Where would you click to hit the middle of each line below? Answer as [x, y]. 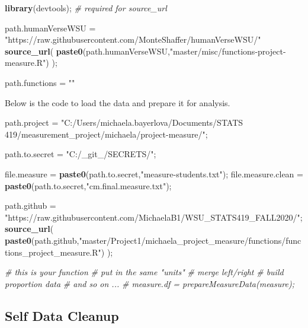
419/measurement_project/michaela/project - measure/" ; [106, 134]
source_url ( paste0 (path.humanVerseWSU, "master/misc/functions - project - [145, 51]
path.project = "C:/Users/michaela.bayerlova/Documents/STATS [124, 122]
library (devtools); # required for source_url [86, 8]
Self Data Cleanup [62, 315]
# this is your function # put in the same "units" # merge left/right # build [144, 272]
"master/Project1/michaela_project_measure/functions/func [190, 240]
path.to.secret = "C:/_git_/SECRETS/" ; [81, 154]
